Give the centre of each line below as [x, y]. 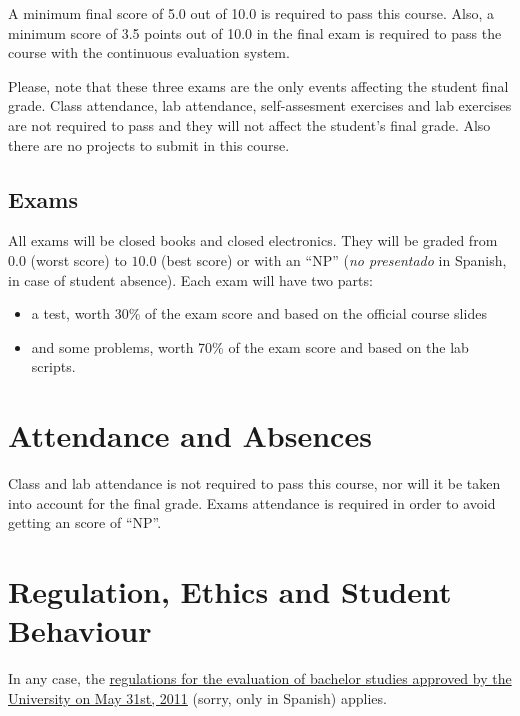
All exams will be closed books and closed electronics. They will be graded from [253, 240]
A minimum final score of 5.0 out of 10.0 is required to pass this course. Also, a [251, 13]
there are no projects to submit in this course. [149, 144]
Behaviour [80, 630]
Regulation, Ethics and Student [230, 591]
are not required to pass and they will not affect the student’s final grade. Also [249, 124]
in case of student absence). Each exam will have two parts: [190, 279]
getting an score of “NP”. [85, 522]
